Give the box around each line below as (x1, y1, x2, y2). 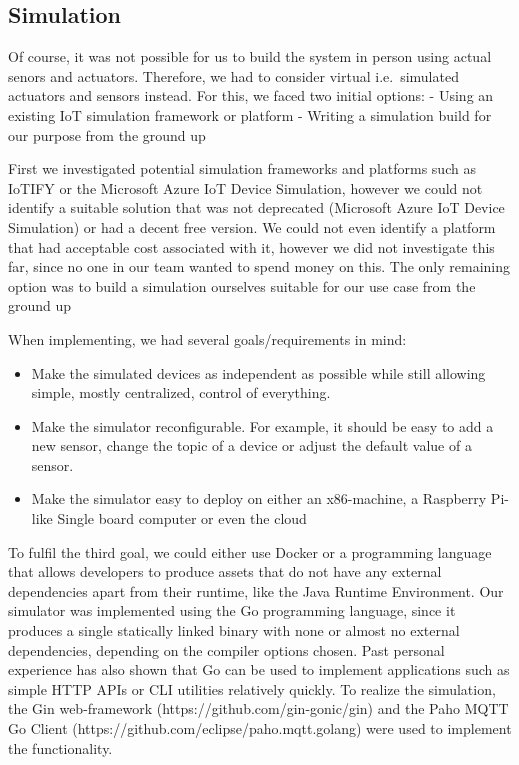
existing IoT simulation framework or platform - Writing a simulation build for (8, 104, 492, 125)
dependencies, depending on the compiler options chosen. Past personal (8, 639, 445, 660)
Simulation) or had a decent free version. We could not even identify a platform (8, 216, 496, 237)
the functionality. (8, 737, 113, 758)
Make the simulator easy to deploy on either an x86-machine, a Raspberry (31, 488, 487, 509)
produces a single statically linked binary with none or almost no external (8, 620, 460, 641)
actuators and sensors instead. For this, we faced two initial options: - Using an (8, 85, 494, 106)
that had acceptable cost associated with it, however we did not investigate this (8, 236, 495, 257)
